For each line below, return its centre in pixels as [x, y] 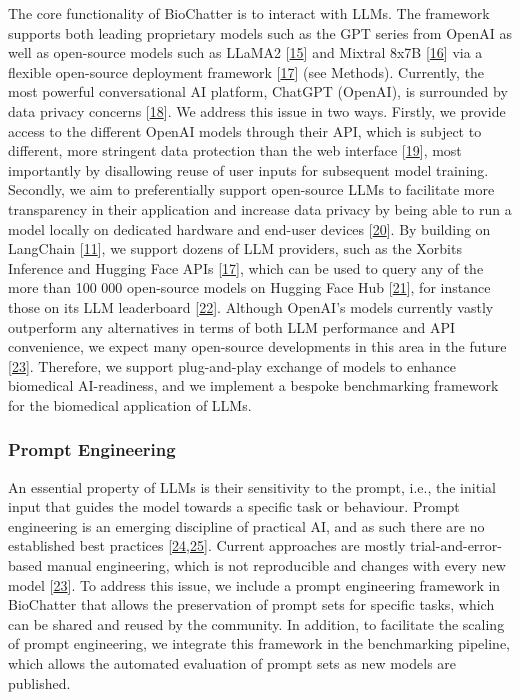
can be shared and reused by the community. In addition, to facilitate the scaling [256, 623]
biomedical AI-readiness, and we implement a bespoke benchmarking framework [253, 385]
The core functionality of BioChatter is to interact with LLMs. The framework [249, 13]
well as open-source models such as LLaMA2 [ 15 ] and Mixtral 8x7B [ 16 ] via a [245, 52]
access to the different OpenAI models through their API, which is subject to [245, 130]
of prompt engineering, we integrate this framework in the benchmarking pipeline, [259, 643]
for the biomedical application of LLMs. [130, 404]
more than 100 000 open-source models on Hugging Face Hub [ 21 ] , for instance [249, 287]
